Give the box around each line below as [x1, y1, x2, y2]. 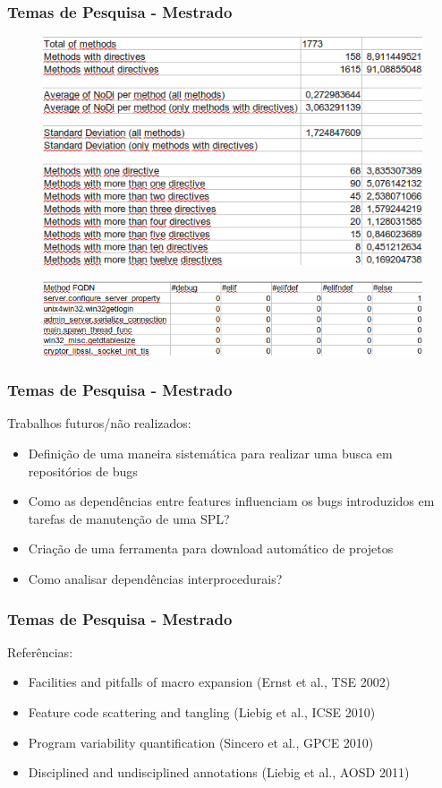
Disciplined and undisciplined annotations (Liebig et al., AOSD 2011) [28, 763, 410, 782]
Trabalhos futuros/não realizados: [7, 414, 191, 433]
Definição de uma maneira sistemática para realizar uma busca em [28, 444, 393, 463]
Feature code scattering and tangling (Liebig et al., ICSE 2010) [28, 703, 376, 722]
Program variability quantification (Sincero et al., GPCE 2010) [28, 732, 374, 751]
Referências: [7, 642, 73, 661]
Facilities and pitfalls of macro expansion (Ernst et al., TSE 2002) [28, 672, 391, 691]
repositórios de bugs [28, 461, 138, 480]
